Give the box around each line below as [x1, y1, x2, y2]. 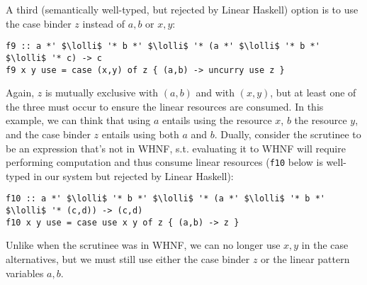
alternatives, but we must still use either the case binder [6, 251, 250, 266]
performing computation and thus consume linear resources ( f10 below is [6, 155, 323, 169]
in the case [301, 238, 349, 252]
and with [196, 85, 235, 100]
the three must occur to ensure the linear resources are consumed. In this [6, 99, 324, 113]
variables [6, 265, 44, 280]
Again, [6, 85, 35, 100]
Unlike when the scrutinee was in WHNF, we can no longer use [6, 238, 281, 252]
